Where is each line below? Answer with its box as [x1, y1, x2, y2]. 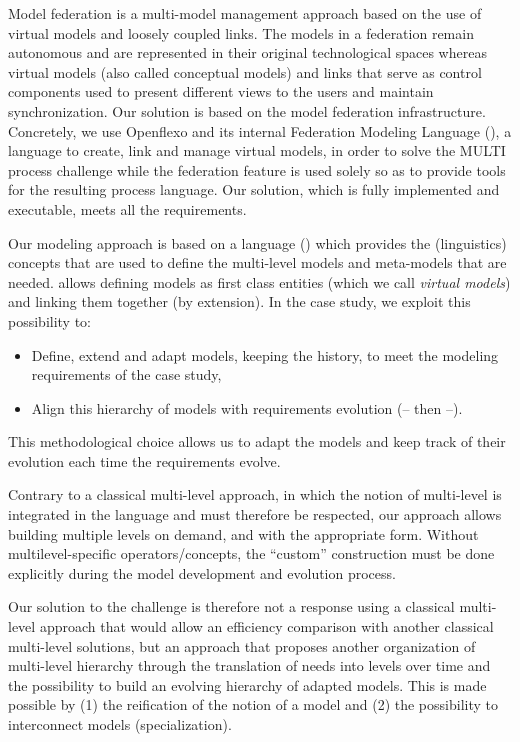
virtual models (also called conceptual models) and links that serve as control [8, 61, 482, 82]
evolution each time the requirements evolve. [8, 450, 281, 471]
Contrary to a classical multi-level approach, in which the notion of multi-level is [8, 484, 502, 505]
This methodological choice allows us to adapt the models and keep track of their [8, 431, 506, 452]
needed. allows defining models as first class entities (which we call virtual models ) [8, 271, 511, 292]
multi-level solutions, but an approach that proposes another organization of [8, 635, 476, 656]
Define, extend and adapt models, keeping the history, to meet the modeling [31, 344, 499, 365]
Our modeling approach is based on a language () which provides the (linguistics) [8, 232, 507, 253]
